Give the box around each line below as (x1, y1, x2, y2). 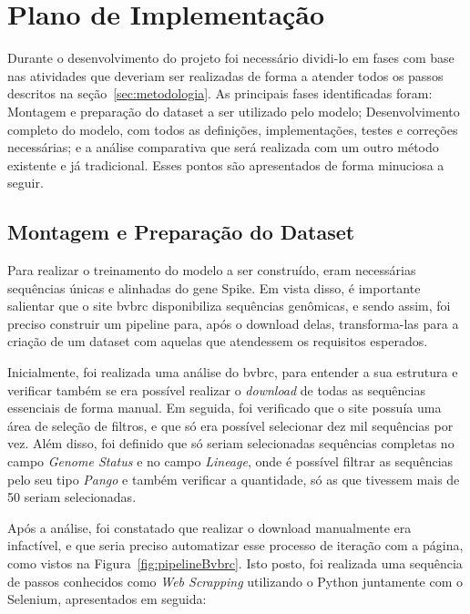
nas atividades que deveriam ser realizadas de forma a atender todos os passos (7, 66, 444, 85)
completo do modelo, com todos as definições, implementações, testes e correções (7, 119, 458, 138)
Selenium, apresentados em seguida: (7, 589, 207, 609)
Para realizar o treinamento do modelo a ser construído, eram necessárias (7, 261, 416, 280)
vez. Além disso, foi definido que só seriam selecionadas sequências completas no (7, 434, 455, 453)
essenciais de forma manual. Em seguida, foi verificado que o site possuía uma (7, 398, 442, 417)
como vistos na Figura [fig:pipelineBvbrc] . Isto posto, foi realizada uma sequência (7, 553, 463, 572)
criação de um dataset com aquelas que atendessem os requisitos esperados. (7, 332, 428, 351)
